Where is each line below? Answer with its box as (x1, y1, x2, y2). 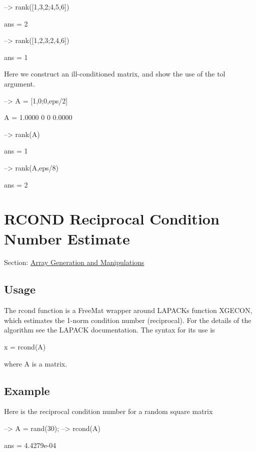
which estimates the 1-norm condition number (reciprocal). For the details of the (4, 314, 251, 325)
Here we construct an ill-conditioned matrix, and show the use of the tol (4, 68, 225, 79)
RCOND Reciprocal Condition (4, 208, 219, 229)
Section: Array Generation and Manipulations (4, 257, 144, 267)
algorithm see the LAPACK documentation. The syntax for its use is (4, 324, 215, 335)
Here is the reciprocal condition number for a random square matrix (4, 406, 213, 416)
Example (4, 382, 50, 398)
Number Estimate (4, 228, 130, 248)
